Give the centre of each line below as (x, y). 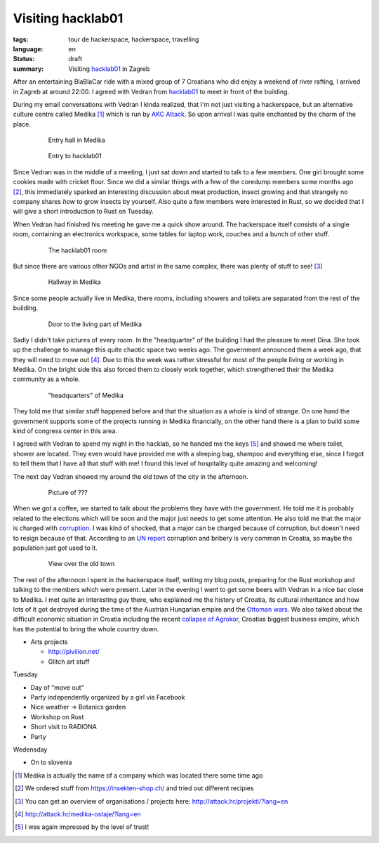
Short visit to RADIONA (64, 727)
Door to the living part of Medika (95, 324)
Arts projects (49, 642)
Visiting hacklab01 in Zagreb (109, 69)
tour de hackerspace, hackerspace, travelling (134, 39)
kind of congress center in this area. (65, 431)
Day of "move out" (57, 687)
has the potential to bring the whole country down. (86, 629)
